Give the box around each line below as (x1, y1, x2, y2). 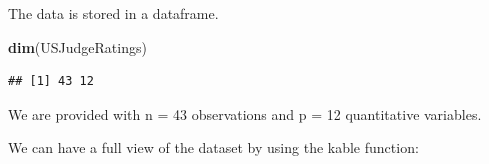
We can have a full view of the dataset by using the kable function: (8, 137, 419, 158)
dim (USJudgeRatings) (8, 36, 147, 57)
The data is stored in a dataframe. (8, 3, 219, 23)
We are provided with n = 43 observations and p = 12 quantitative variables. (8, 103, 482, 124)
